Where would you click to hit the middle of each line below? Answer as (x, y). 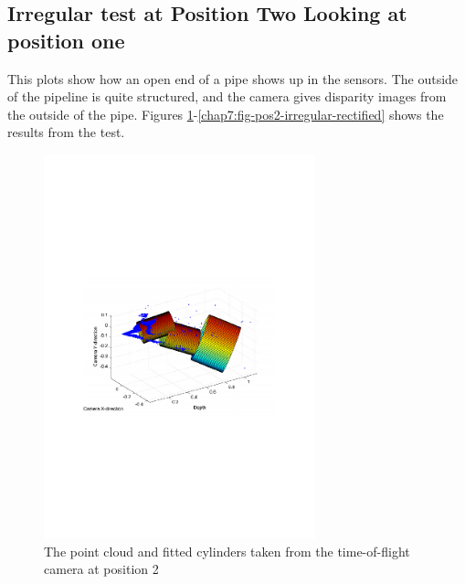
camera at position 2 (101, 569)
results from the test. (66, 132)
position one (66, 40)
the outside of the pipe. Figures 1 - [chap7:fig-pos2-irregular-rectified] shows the (226, 114)
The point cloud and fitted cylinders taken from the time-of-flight (227, 551)
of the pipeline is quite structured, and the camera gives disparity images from (227, 96)
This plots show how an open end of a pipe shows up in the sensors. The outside (233, 78)
